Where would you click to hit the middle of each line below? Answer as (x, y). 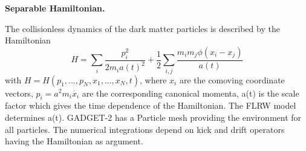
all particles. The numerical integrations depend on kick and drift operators (145, 129)
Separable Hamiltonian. (55, 8)
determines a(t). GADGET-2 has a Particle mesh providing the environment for (153, 117)
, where (153, 79)
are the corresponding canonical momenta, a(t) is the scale (190, 93)
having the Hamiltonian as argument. (74, 141)
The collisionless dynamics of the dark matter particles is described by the (142, 28)
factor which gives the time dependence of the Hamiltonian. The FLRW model (151, 105)
